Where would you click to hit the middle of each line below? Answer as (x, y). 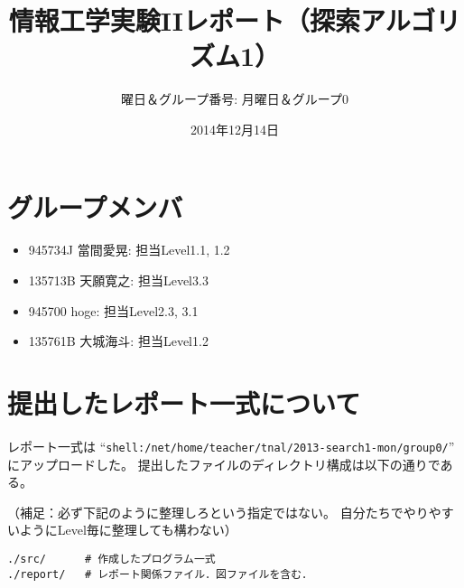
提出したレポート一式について (184, 403)
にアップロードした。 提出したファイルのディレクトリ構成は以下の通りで (224, 464)
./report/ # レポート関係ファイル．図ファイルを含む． (160, 574)
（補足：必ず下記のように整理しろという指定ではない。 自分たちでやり (218, 512)
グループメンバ (95, 206)
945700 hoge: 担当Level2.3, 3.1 (113, 310)
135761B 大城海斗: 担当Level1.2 (118, 341)
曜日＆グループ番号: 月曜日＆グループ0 (235, 99)
